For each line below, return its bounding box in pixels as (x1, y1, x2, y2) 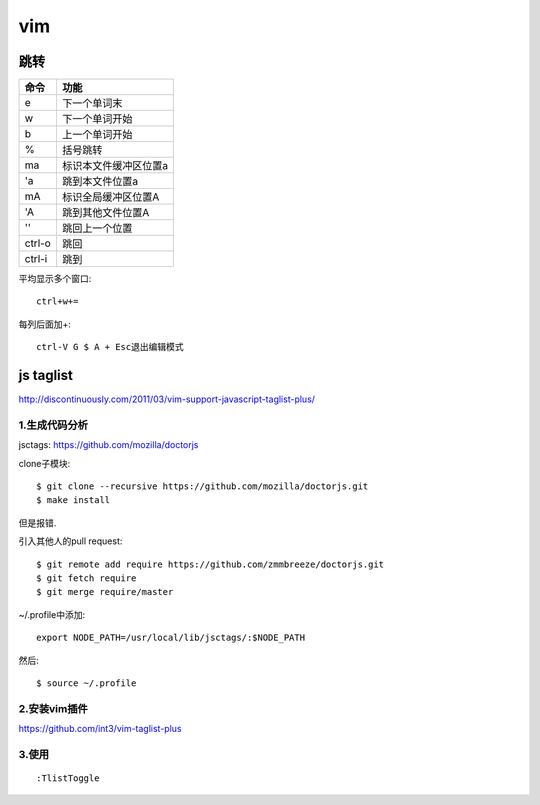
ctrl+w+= (36, 296, 79, 307)
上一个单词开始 (61, 128, 133, 142)
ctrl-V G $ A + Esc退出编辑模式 (36, 341, 184, 353)
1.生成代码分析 (18, 418, 89, 432)
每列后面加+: (18, 318, 72, 330)
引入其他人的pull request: (18, 535, 123, 547)
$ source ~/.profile (36, 677, 137, 689)
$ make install (36, 495, 111, 506)
